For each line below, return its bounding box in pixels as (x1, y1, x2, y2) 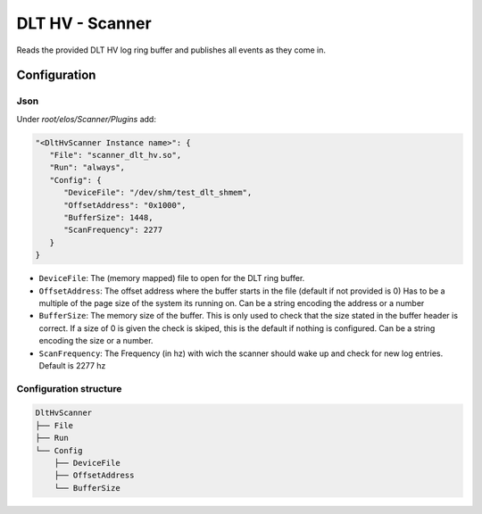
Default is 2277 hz (38, 360, 106, 370)
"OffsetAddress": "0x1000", (63, 200, 187, 210)
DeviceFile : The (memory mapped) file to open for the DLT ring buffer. (38, 273, 305, 284)
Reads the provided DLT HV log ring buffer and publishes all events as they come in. (16, 45, 326, 55)
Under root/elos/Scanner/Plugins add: (16, 113, 156, 124)
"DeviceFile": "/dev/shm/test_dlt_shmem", (63, 187, 253, 198)
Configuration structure (16, 382, 122, 394)
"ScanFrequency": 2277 (63, 225, 163, 236)
